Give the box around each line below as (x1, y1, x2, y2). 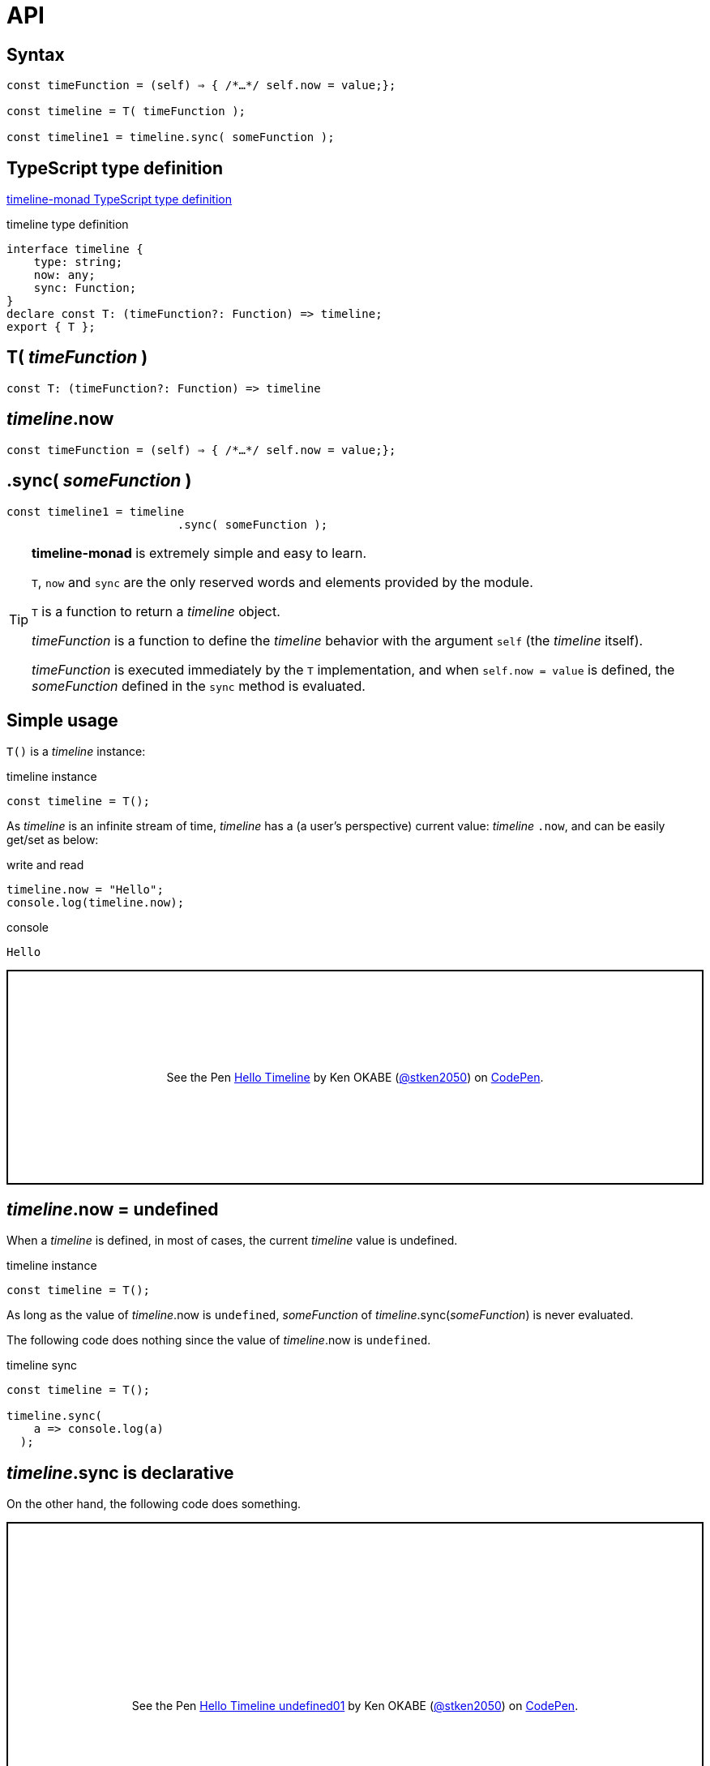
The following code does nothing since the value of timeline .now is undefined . (6, 1333, 431, 1348)
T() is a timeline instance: (6, 744, 146, 759)
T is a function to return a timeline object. (32, 602, 280, 619)
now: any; (33, 268, 96, 282)
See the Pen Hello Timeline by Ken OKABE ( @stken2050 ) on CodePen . (166, 1070, 544, 1085)
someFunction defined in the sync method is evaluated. (32, 677, 366, 694)
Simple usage (6, 709, 118, 731)
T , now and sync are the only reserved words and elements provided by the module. (32, 573, 533, 590)
